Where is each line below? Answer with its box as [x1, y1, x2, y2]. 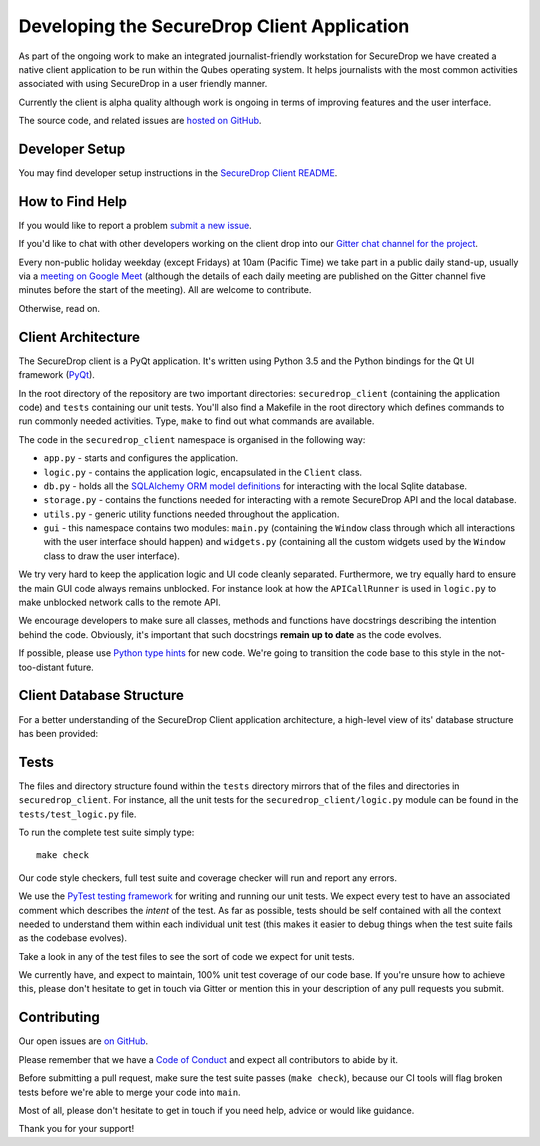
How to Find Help [18, 193, 127, 210]
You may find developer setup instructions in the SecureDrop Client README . [18, 167, 338, 179]
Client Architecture [18, 328, 140, 345]
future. [66, 661, 94, 673]
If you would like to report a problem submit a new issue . [18, 219, 252, 231]
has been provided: [18, 727, 99, 739]
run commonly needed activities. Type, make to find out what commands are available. [18, 415, 375, 427]
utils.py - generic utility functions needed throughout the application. [43, 508, 340, 520]
